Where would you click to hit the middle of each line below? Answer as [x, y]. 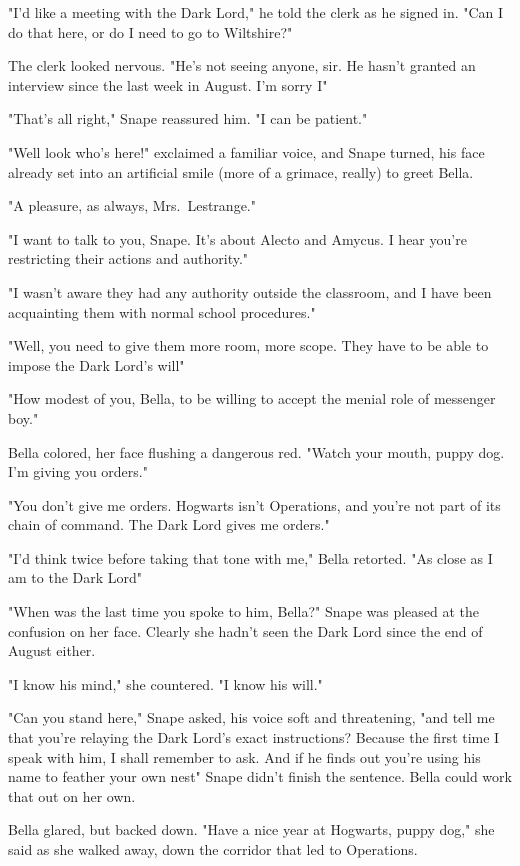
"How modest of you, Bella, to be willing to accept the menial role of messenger [252, 398]
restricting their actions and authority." [128, 258]
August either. [52, 650]
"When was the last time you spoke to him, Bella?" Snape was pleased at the [244, 611]
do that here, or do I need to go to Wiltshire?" [150, 31]
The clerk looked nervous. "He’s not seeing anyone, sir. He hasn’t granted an [242, 65]
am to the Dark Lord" [75, 577]
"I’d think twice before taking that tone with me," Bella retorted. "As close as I [250, 557]
